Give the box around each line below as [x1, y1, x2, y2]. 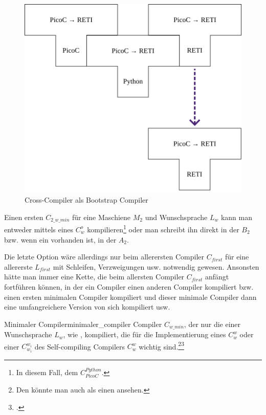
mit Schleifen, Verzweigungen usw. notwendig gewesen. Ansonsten [53, 261, 259, 272]
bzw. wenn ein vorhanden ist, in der [4, 234, 117, 245]
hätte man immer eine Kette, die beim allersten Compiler [4, 271, 185, 282]
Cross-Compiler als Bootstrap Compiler [25, 194, 148, 205]
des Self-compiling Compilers [34, 341, 125, 352]
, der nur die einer [184, 318, 241, 329]
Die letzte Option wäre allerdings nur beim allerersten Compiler [4, 251, 205, 262]
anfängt [205, 271, 229, 282]
